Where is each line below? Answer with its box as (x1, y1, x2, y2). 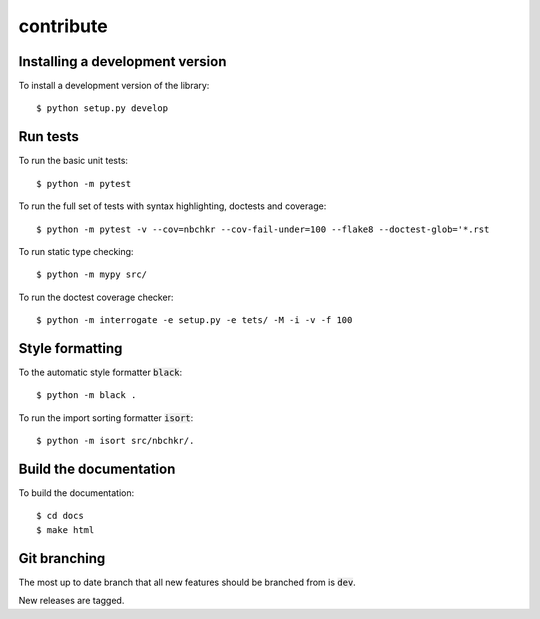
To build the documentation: (18, 487, 135, 499)
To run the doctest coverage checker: (18, 291, 174, 303)
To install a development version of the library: (18, 80, 210, 92)
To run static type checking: (18, 245, 134, 257)
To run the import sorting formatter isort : (18, 411, 194, 424)
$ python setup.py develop (36, 103, 169, 114)
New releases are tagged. (18, 595, 125, 607)
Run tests (18, 128, 79, 145)
